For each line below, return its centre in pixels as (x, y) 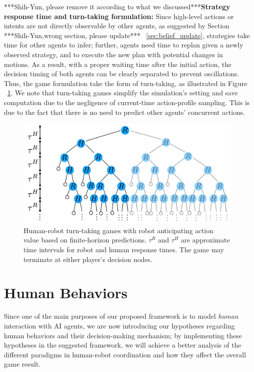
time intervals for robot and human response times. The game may (124, 250)
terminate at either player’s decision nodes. (88, 259)
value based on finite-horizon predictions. (85, 240)
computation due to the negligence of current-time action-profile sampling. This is (127, 102)
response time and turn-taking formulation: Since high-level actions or (119, 16)
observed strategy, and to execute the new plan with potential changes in (114, 54)
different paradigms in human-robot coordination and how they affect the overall (125, 354)
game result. (22, 364)
